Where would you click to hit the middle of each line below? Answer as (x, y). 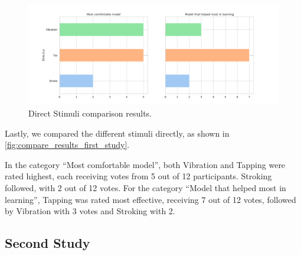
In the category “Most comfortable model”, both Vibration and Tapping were (145, 164)
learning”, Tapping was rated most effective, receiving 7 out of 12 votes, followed (150, 199)
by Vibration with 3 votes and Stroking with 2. (90, 211)
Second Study (48, 243)
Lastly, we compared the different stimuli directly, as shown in (117, 133)
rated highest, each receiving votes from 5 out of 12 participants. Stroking (138, 176)
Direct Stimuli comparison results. (90, 113)
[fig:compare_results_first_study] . (67, 145)
